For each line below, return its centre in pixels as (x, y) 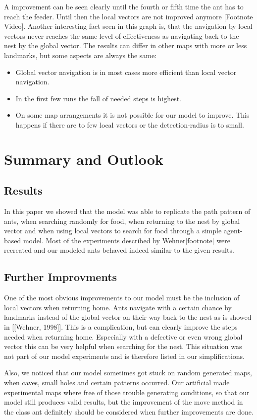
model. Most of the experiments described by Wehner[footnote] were (127, 240)
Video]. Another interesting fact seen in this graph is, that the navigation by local (128, 26)
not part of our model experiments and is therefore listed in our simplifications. (124, 356)
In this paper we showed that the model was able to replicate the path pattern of (127, 211)
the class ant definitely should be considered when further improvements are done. (129, 411)
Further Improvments (61, 277)
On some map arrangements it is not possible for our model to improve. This (132, 115)
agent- (233, 231)
